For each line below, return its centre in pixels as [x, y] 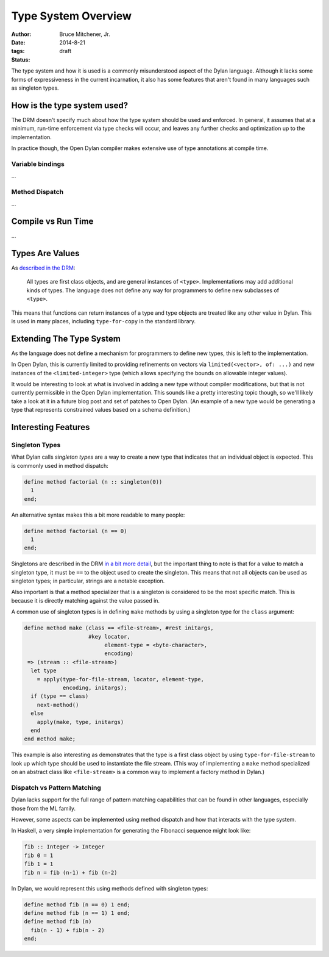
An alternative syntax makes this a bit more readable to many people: [98, 515]
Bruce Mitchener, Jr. [85, 34]
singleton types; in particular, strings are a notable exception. [88, 581]
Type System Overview [72, 16]
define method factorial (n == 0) [76, 531]
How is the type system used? [69, 105]
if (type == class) [60, 696]
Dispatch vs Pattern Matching [56, 787]
